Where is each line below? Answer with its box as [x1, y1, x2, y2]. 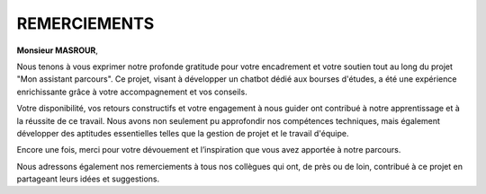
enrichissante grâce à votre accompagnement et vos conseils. [16, 86, 247, 97]
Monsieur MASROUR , [16, 45, 98, 56]
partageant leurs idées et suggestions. [16, 173, 160, 184]
